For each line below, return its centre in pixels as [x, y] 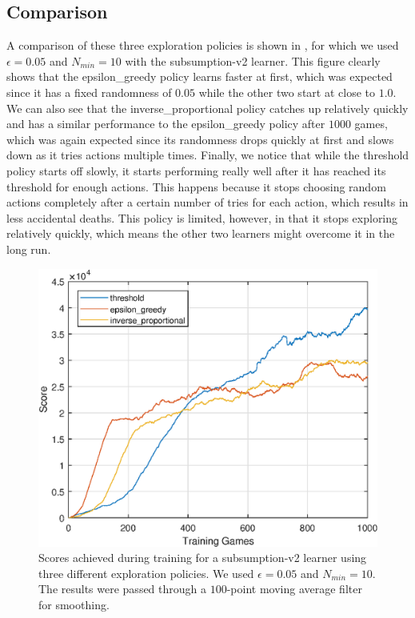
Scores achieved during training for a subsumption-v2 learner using [203, 558]
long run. [29, 249]
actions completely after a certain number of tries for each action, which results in [207, 202]
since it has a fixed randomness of [89, 92]
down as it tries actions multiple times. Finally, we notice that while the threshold [208, 155]
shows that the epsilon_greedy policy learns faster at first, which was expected [200, 76]
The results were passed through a [123, 589]
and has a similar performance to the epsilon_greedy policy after [166, 124]
